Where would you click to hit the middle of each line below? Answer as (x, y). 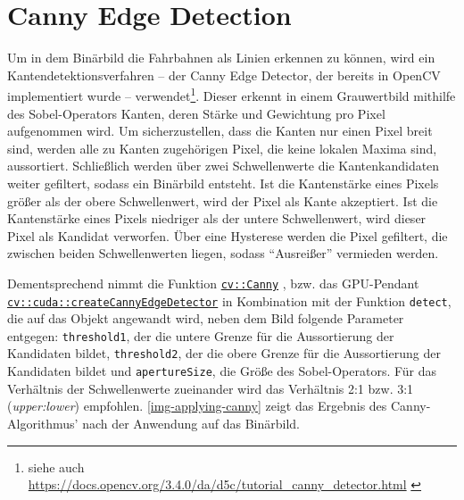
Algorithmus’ (43, 423)
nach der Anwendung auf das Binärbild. (191, 423)
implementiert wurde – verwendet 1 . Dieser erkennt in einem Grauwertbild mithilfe (232, 94)
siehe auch (56, 467)
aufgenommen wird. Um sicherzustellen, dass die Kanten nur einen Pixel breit (220, 131)
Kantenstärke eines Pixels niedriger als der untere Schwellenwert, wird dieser (217, 218)
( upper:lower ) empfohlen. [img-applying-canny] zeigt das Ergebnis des (197, 406)
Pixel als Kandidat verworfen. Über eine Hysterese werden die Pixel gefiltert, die (228, 235)
